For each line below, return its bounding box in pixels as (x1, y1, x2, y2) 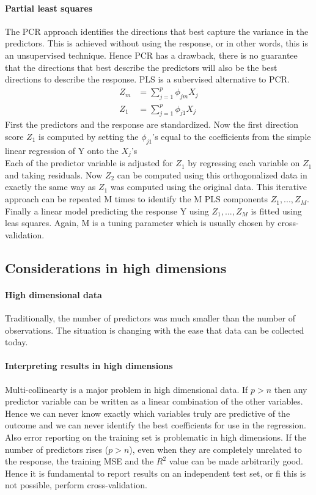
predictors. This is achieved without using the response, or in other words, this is (5, 37, 308, 50)
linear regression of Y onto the (5, 144, 119, 156)
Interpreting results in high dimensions (5, 359, 173, 372)
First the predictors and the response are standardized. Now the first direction (5, 118, 299, 131)
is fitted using (251, 204, 302, 217)
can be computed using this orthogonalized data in (117, 168, 307, 181)
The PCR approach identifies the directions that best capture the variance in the (5, 24, 309, 37)
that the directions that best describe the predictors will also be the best (5, 61, 277, 73)
